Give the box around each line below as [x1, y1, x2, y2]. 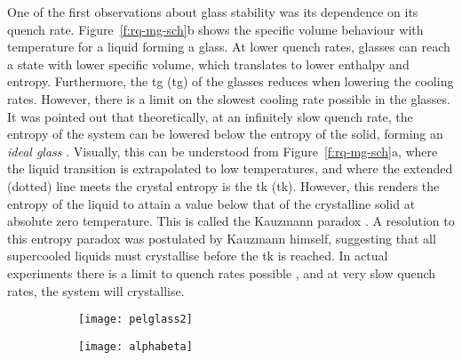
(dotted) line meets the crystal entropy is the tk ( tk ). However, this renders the [7, 176, 440, 195]
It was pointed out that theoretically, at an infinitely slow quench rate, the [7, 107, 413, 125]
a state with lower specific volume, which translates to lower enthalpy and [7, 54, 410, 73]
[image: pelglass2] [78, 313, 193, 326]
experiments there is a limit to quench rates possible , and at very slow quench [7, 263, 436, 282]
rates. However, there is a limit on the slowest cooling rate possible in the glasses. [7, 89, 450, 108]
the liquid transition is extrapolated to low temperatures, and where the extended [7, 159, 453, 178]
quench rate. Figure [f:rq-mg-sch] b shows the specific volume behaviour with [7, 20, 424, 38]
